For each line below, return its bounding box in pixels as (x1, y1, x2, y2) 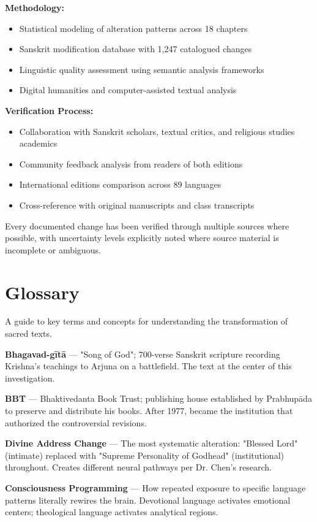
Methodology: (5, 1, 64, 13)
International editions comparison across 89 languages (19, 178, 222, 191)
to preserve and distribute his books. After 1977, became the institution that (5, 404, 293, 416)
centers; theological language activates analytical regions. (5, 505, 218, 518)
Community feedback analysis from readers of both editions (19, 157, 243, 170)
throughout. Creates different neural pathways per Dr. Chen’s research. (5, 461, 272, 474)
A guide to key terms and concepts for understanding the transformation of (5, 315, 288, 328)
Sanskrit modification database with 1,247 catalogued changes (19, 42, 252, 55)
